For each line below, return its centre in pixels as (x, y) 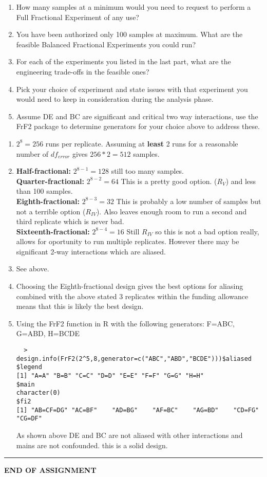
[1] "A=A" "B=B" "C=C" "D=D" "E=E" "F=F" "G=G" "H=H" (110, 376)
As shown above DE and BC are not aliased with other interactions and (129, 435)
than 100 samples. (44, 191)
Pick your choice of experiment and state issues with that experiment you (132, 89)
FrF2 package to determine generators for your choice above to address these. (138, 126)
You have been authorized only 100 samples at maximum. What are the (129, 34)
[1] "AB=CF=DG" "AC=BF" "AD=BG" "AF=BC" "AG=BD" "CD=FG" (138, 410)
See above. (33, 269)
